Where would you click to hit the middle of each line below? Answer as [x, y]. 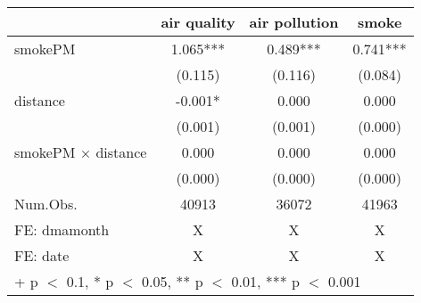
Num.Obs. [46, 204]
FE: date [42, 255]
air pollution [294, 22]
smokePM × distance [81, 152]
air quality [198, 22]
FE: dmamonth [62, 229]
